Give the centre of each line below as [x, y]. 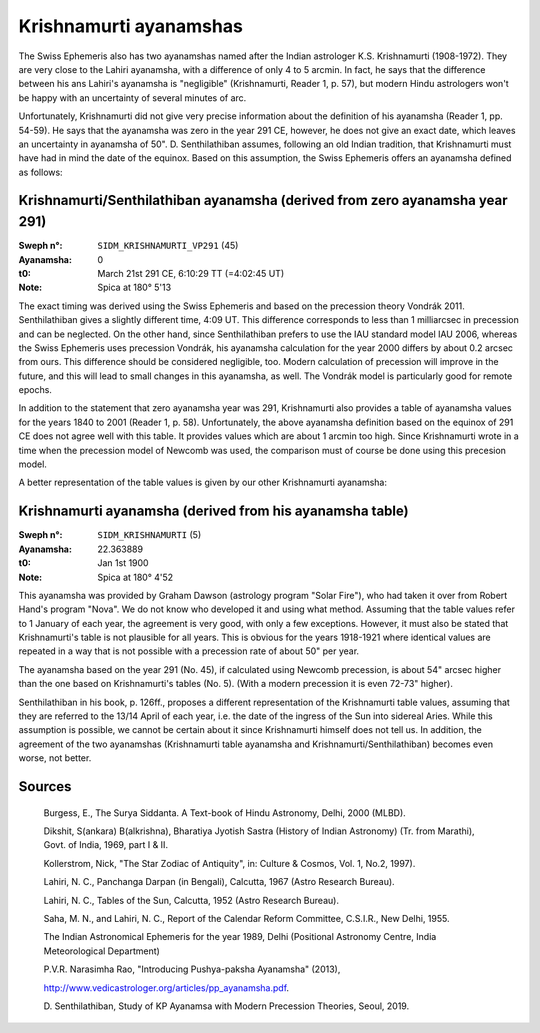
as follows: [41, 172]
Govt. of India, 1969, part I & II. [106, 845]
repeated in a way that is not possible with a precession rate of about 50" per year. [189, 651]
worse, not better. [55, 758]
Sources [45, 786]
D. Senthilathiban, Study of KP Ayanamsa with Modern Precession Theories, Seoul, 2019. [226, 1006]
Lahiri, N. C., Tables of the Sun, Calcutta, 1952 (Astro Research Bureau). [191, 900]
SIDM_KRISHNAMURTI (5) [149, 535]
